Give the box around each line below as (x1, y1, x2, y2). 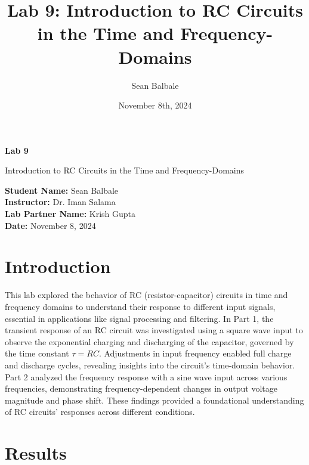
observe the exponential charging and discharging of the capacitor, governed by (5, 335, 294, 348)
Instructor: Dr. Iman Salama (5, 196, 116, 208)
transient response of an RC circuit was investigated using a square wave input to (5, 324, 303, 336)
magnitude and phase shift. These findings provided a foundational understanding (5, 393, 304, 406)
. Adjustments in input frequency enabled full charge (98, 347, 292, 359)
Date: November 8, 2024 (5, 219, 96, 231)
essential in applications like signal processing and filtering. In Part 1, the (5, 312, 274, 324)
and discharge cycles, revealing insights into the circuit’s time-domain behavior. (5, 358, 295, 371)
